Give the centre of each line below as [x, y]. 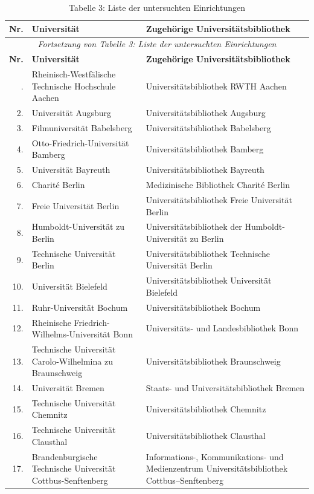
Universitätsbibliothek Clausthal [206, 436]
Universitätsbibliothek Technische [208, 253]
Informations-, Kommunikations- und [215, 456]
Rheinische [51, 322]
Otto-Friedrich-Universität [80, 142]
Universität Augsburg [72, 113]
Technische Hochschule [74, 86]
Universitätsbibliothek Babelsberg [208, 128]
